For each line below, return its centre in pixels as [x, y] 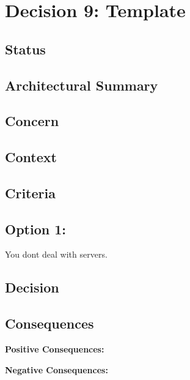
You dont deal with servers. [56, 254]
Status [25, 49]
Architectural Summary [82, 85]
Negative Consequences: [57, 369]
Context [31, 157]
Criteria [30, 192]
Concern [32, 121]
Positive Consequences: [55, 349]
